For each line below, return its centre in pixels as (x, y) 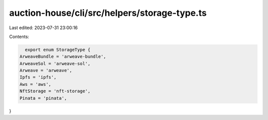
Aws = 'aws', (35, 84)
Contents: (19, 37)
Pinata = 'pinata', (43, 98)
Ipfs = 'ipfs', (38, 77)
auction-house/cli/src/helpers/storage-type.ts (108, 13)
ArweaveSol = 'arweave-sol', (55, 63)
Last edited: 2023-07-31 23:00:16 (43, 28)
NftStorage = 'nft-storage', (55, 91)
